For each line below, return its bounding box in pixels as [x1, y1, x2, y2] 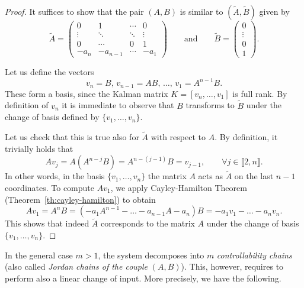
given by [259, 5, 290, 17]
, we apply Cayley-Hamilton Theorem [110, 181, 247, 193]
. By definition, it [215, 130, 278, 143]
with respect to [151, 130, 206, 143]
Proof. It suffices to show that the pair [5, 5, 144, 17]
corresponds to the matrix [101, 217, 195, 229]
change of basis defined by [5, 111, 100, 123]
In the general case [5, 248, 73, 261]
